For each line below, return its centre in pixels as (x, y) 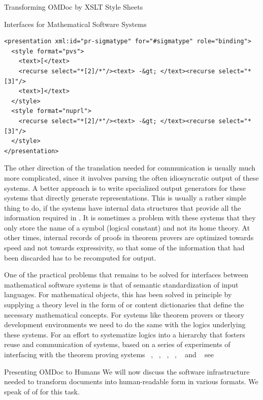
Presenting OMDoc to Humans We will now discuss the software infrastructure (127, 371)
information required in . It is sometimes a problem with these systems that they (130, 218)
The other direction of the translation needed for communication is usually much (130, 168)
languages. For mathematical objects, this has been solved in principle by (118, 294)
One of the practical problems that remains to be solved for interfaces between (126, 275)
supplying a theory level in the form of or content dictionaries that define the (124, 305)
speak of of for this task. (42, 391)
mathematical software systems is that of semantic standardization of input (121, 284)
